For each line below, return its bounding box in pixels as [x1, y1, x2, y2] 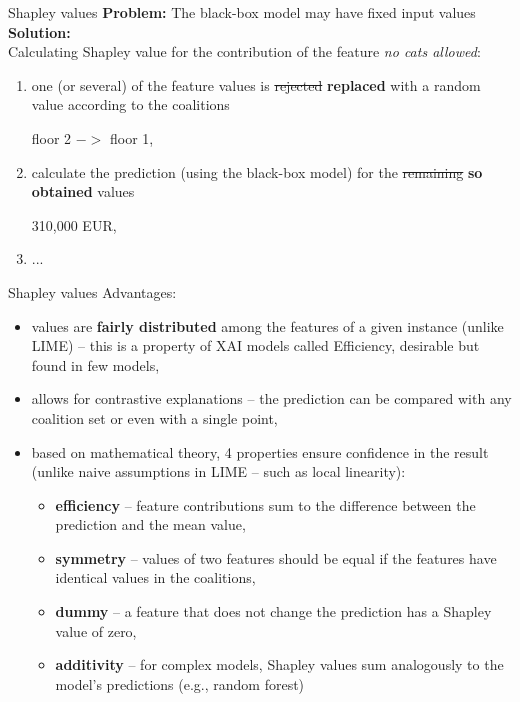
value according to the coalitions [31, 94, 230, 115]
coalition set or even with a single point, [31, 407, 278, 428]
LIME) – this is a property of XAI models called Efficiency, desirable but [31, 335, 480, 356]
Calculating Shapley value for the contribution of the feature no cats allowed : [8, 41, 481, 62]
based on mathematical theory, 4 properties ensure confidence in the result [31, 441, 489, 462]
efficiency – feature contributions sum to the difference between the [55, 494, 476, 515]
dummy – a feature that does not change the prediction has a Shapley [55, 601, 492, 622]
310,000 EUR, [31, 214, 117, 235]
